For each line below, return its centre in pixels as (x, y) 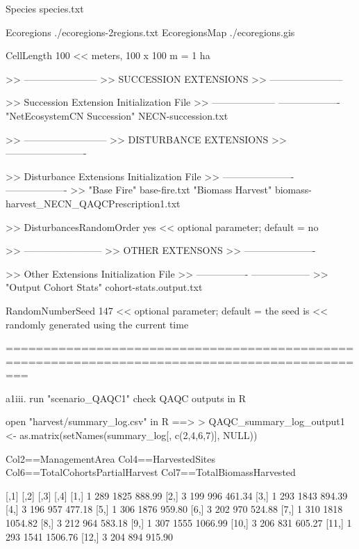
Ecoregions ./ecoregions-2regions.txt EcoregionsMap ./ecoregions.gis (150, 32)
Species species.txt (45, 8)
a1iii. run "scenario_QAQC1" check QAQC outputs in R (126, 398)
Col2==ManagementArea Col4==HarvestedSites (111, 458)
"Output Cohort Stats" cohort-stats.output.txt (104, 287)
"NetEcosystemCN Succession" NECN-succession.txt (117, 115)
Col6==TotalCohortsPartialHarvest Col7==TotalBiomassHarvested (151, 472)
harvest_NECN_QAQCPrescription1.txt (93, 203)
